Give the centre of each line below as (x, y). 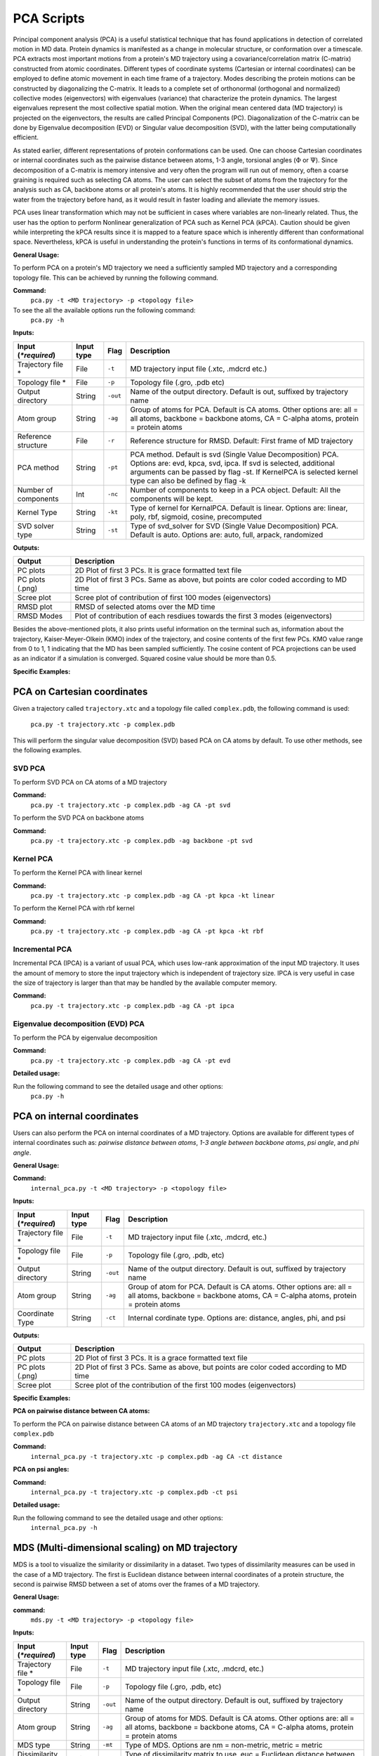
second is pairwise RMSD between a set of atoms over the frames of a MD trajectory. (136, 1584)
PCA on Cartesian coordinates (80, 692)
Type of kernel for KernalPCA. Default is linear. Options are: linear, (239, 508)
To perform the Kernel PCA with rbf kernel (74, 908)
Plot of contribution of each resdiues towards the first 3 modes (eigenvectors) (204, 616)
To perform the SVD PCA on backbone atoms (79, 818)
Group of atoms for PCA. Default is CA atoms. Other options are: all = (244, 409)
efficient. (26, 138)
